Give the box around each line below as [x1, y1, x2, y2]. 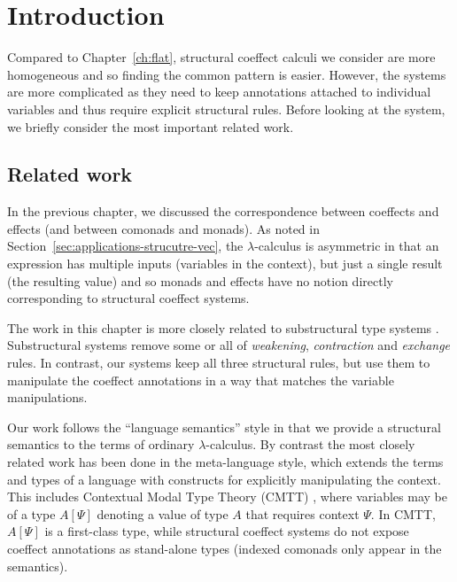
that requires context [245, 504, 360, 523]
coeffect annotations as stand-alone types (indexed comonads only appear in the [7, 539, 442, 557]
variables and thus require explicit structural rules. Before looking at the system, [7, 99, 445, 118]
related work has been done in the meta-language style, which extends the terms [7, 453, 444, 471]
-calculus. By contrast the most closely [205, 435, 415, 454]
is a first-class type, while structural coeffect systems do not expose [44, 522, 409, 540]
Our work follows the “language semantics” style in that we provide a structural [7, 417, 441, 436]
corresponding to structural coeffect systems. [7, 289, 250, 307]
